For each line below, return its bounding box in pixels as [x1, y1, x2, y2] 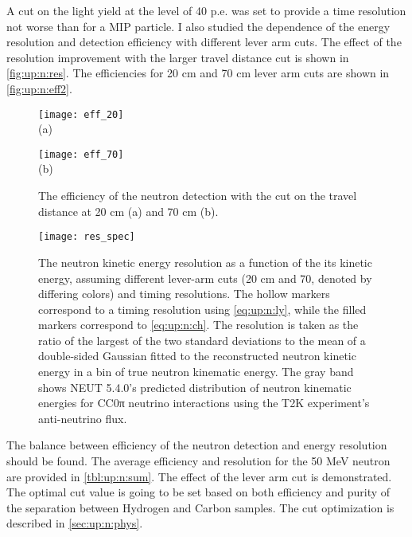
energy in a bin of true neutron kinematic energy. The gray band [38, 363, 354, 380]
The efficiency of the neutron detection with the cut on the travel [38, 187, 357, 204]
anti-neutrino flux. [38, 410, 127, 426]
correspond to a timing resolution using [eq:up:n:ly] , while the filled [38, 300, 367, 317]
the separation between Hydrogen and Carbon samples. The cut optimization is [6, 499, 395, 515]
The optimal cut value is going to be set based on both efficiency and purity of [6, 484, 391, 500]
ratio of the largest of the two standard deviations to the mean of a [38, 331, 366, 348]
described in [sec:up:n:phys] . [6, 515, 143, 531]
